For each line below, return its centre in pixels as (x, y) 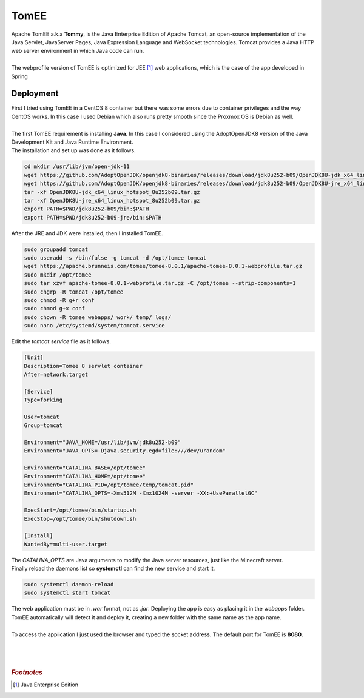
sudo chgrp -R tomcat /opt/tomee (74, 292)
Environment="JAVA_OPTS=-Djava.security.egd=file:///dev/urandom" (125, 451)
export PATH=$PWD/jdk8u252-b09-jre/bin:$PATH (93, 217)
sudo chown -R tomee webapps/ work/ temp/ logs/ (98, 317)
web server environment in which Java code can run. (78, 51)
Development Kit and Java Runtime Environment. (72, 142)
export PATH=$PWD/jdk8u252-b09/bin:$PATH (86, 209)
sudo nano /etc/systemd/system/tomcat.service (94, 326)
